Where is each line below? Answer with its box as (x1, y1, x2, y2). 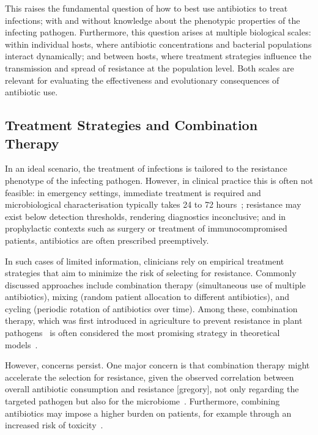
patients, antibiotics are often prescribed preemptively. (5, 233, 209, 246)
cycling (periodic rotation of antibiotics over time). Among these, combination (5, 302, 298, 315)
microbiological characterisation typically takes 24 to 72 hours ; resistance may (5, 198, 301, 211)
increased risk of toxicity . (5, 419, 103, 431)
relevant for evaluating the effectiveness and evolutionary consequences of (5, 73, 279, 86)
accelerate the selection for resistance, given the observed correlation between (5, 370, 294, 383)
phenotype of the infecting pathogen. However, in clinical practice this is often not (5, 174, 313, 186)
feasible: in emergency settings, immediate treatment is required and (5, 186, 261, 199)
